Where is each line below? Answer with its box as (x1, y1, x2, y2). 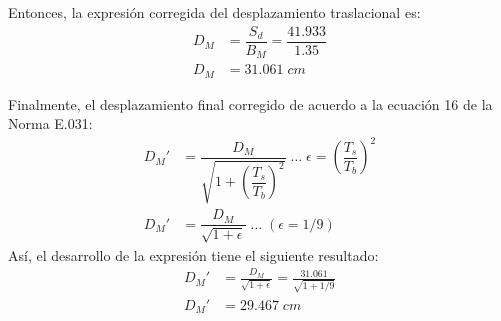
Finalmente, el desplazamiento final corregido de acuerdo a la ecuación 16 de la (8, 93, 493, 114)
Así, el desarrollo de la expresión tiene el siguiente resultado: (8, 244, 379, 265)
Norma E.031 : (8, 113, 93, 134)
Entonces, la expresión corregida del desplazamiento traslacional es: (8, 2, 421, 22)
